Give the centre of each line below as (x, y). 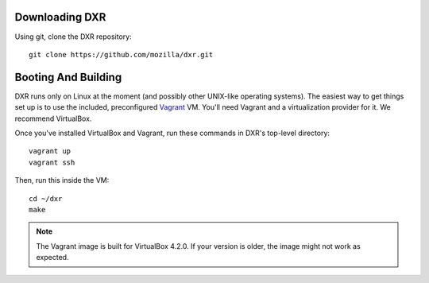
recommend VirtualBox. (53, 118)
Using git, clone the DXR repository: (73, 37)
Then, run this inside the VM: (62, 180)
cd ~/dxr (46, 198)
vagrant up (50, 151)
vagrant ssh (52, 162)
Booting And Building (68, 77)
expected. (52, 258)
